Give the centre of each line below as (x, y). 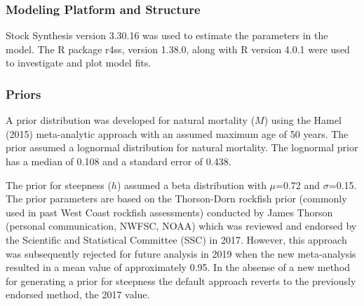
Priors (23, 93)
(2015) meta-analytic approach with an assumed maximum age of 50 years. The (177, 133)
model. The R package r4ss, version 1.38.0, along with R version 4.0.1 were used (178, 49)
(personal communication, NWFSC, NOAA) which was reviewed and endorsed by (181, 226)
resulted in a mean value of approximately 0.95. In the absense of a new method (178, 267)
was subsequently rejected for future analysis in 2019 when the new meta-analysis (181, 253)
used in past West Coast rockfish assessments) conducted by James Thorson (169, 212)
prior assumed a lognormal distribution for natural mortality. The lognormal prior (182, 147)
